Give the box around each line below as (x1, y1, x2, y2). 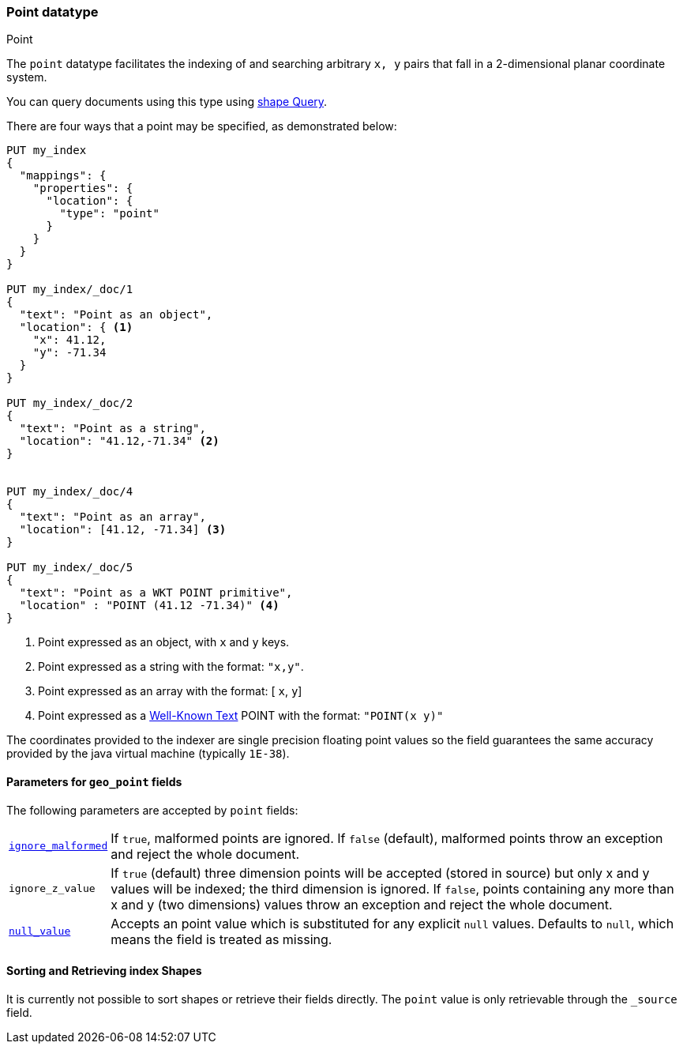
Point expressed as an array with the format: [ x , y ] (38, 684, 302, 698)
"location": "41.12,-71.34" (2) (19, 435, 220, 448)
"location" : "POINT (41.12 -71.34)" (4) (19, 599, 280, 612)
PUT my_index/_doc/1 (6, 283, 133, 296)
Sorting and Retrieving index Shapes (6, 964, 202, 978)
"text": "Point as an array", (19, 510, 206, 524)
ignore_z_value (9, 883, 96, 895)
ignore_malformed (9, 840, 108, 852)
